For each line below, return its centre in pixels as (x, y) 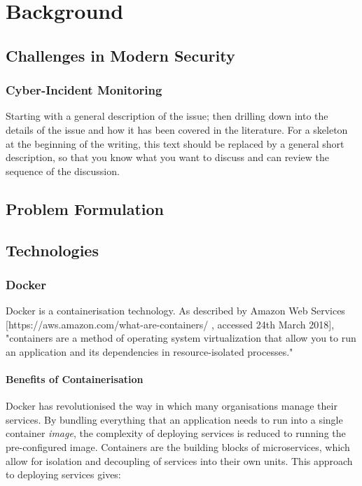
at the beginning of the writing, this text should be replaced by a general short (175, 143)
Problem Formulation (85, 208)
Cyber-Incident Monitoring (84, 90)
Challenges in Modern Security (120, 55)
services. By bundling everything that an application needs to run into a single (174, 419)
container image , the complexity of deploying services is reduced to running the (176, 433)
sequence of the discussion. (63, 171)
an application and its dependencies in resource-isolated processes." (149, 351)
